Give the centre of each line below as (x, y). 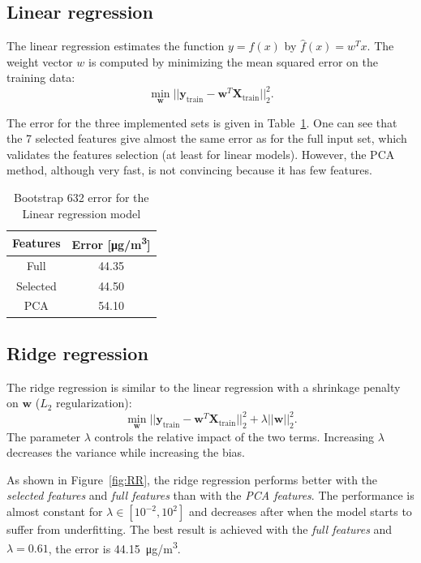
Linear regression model (82, 213)
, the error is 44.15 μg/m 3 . (114, 547)
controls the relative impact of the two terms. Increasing (234, 436)
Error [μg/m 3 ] (111, 243)
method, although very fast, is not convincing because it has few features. (189, 170)
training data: (41, 77)
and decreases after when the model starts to (300, 511)
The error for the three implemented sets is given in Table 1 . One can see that (202, 122)
